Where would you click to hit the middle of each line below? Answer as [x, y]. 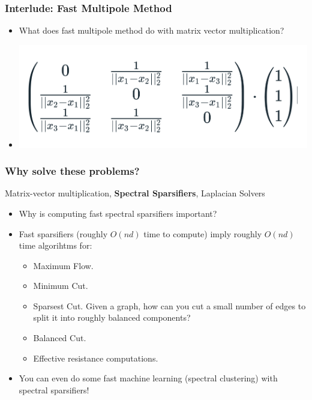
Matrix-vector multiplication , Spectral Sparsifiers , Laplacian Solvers [135, 193]
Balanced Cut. [60, 338]
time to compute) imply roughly [203, 233]
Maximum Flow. [63, 265]
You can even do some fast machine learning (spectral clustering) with [148, 378]
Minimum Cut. [61, 286]
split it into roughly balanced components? [112, 317]
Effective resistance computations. [96, 358]
